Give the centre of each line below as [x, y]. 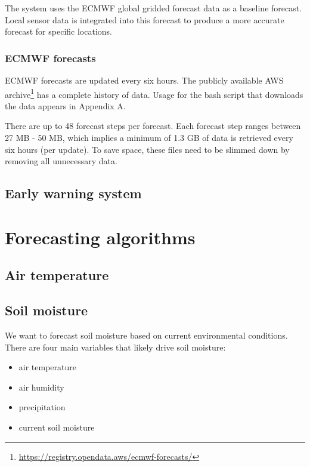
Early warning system [73, 193]
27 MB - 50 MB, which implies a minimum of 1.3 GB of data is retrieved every [149, 138]
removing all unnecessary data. [61, 161]
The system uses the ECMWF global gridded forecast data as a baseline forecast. [154, 8]
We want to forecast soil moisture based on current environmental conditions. [146, 335]
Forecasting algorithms [100, 237]
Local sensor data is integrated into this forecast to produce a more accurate [145, 19]
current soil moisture [57, 427]
